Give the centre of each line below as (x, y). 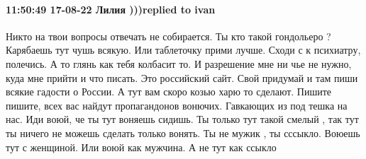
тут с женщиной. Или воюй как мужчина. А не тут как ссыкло (141, 147)
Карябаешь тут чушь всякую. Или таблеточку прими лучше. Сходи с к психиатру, (183, 50)
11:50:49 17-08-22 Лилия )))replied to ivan (111, 9)
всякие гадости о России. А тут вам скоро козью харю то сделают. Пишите (169, 92)
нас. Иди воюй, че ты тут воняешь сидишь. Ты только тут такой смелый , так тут (182, 119)
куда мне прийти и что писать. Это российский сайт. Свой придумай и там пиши (182, 77)
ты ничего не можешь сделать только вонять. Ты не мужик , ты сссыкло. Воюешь (183, 132)
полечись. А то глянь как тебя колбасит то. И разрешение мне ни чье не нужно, (179, 63)
